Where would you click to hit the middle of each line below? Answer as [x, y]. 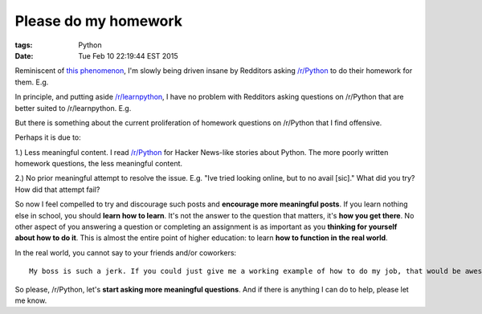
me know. [31, 300]
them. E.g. [32, 82]
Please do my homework [99, 21]
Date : [24, 55]
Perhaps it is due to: [48, 137]
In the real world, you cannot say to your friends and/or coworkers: [126, 252]
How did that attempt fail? [57, 190]
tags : [24, 45]
